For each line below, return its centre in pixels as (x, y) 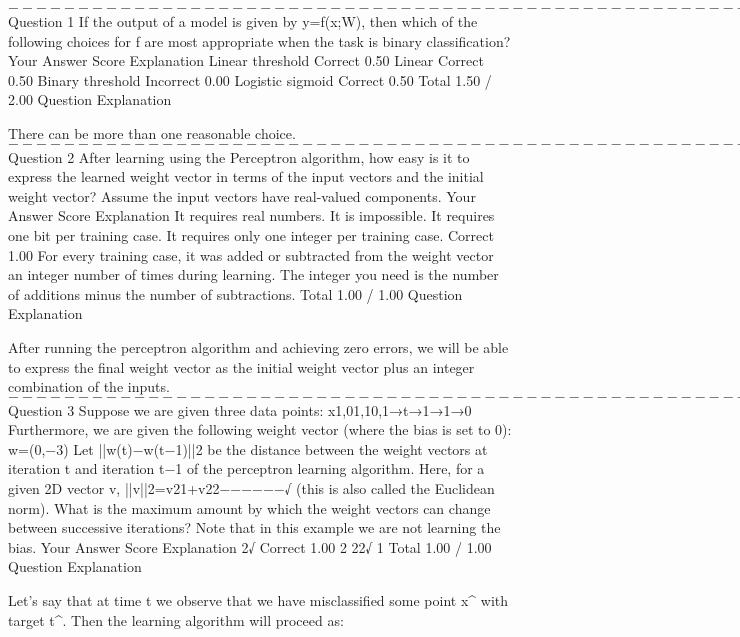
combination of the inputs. (89, 386)
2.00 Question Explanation (90, 99)
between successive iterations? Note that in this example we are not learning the (254, 527)
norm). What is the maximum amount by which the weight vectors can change (249, 507)
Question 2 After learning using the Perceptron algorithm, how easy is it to (239, 156)
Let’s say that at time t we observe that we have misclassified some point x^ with (258, 600)
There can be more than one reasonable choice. (152, 132)
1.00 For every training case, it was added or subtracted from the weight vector (251, 254)
